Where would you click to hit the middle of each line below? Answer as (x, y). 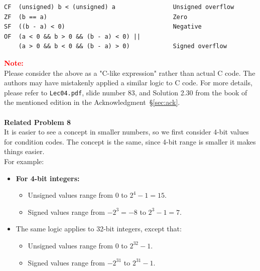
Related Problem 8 (37, 122)
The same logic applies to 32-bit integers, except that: (99, 229)
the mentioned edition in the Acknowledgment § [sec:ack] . (92, 102)
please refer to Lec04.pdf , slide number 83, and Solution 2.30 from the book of (126, 92)
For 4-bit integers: (48, 178)
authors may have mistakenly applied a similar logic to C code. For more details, (128, 83)
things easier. (24, 151)
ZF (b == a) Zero (96, 17)
